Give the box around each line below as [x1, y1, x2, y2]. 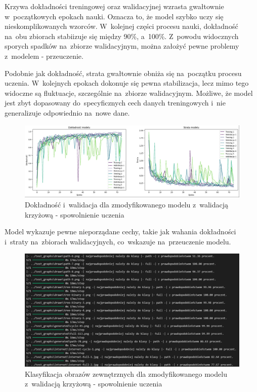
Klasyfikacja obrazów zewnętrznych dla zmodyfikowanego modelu [25, 368, 227, 379]
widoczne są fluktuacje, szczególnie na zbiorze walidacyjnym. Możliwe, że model [5, 87, 253, 98]
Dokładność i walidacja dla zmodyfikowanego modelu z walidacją [25, 199, 229, 209]
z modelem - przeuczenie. [5, 50, 83, 61]
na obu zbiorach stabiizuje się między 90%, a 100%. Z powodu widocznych [5, 30, 239, 41]
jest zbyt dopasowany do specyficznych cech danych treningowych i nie [5, 97, 226, 108]
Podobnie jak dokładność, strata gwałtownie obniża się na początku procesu [5, 67, 242, 78]
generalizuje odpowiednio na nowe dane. [5, 107, 130, 118]
